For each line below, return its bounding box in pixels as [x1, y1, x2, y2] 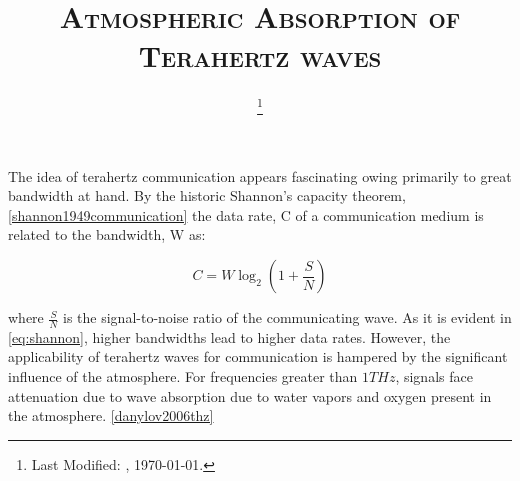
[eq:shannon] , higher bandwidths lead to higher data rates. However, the [8, 326, 451, 347]
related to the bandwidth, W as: [8, 224, 206, 245]
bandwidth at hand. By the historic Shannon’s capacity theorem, [8, 185, 406, 206]
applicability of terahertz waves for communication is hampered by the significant [8, 346, 508, 367]
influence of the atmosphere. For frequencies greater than [8, 366, 358, 387]
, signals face [395, 366, 473, 387]
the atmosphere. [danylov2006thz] [8, 405, 214, 426]
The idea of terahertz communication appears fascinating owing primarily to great [8, 165, 512, 186]
